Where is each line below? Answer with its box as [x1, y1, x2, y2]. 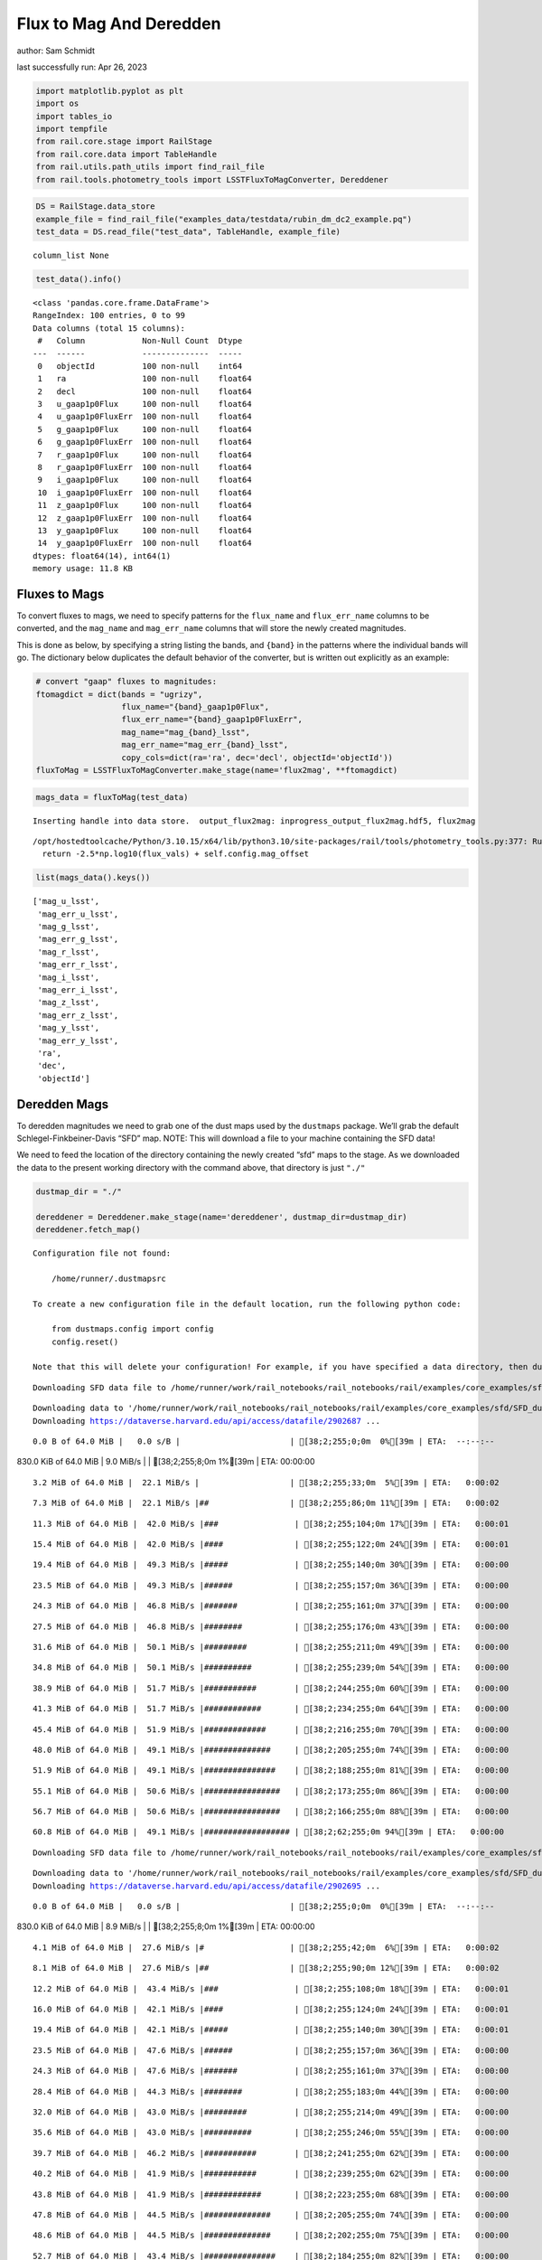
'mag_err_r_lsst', [37, 959, 119, 970]
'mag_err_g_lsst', [37, 934, 119, 945]
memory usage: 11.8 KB [33, 563, 134, 574]
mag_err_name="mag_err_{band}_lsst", [121, 739, 289, 750]
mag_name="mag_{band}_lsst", [121, 727, 250, 737]
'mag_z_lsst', [37, 997, 100, 1008]
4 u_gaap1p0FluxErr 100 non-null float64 [37, 411, 252, 422]
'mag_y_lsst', [37, 1022, 100, 1033]
